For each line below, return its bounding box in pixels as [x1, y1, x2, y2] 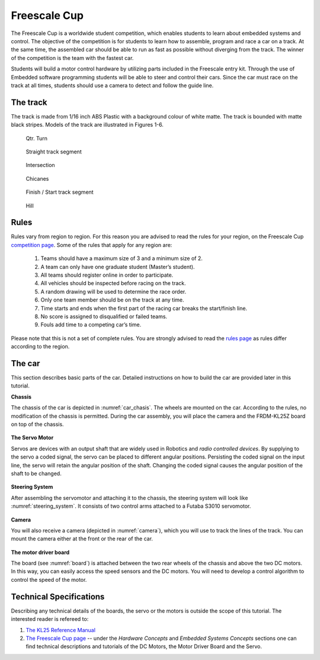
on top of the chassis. [11, 421, 65, 428]
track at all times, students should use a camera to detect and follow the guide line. [11, 82, 214, 89]
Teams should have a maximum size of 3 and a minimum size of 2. [40, 255, 203, 262]
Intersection [25, 162, 56, 169]
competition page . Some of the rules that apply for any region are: [11, 241, 172, 248]
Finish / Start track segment [25, 188, 94, 196]
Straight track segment [25, 148, 82, 155]
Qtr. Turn [25, 134, 47, 142]
